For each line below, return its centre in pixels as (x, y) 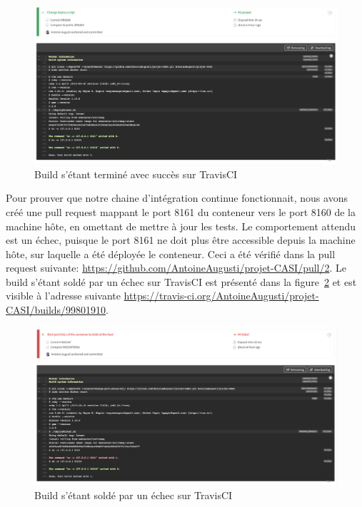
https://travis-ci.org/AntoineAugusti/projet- (221, 296)
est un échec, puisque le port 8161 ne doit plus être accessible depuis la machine (181, 240)
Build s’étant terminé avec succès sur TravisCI (136, 174)
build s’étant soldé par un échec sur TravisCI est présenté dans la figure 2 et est (181, 281)
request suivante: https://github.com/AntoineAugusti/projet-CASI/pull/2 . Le (176, 268)
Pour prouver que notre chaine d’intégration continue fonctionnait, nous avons (177, 198)
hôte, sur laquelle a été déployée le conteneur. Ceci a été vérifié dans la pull (171, 253)
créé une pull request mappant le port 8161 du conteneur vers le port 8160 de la (181, 211)
